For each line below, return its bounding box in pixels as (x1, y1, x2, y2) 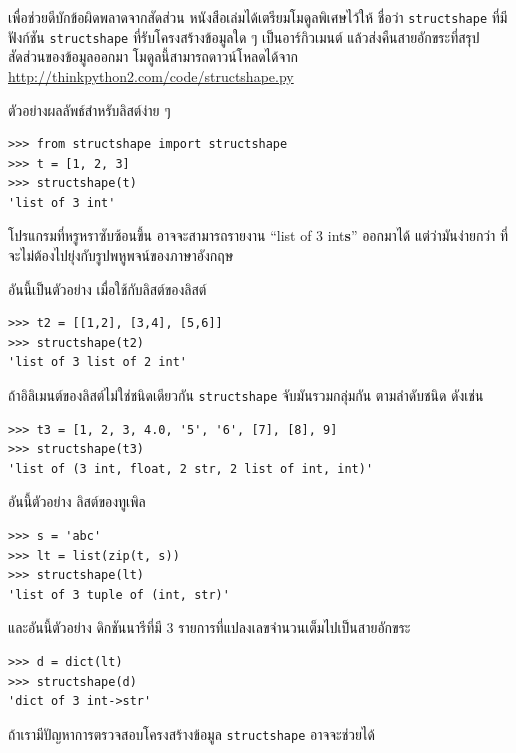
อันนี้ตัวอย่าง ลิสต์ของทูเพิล (8, 491, 146, 512)
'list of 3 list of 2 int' (8, 355, 187, 370)
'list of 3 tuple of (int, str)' (8, 587, 230, 602)
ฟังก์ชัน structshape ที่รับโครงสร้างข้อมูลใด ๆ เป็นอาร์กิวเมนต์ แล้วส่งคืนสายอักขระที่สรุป (8, 26, 480, 47)
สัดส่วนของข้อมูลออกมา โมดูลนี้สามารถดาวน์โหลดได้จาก (8, 46, 299, 67)
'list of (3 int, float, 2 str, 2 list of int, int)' (8, 461, 374, 476)
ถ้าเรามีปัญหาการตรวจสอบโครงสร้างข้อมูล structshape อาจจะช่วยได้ (8, 723, 375, 744)
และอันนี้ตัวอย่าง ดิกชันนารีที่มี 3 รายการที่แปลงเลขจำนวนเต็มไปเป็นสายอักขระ (8, 617, 411, 638)
